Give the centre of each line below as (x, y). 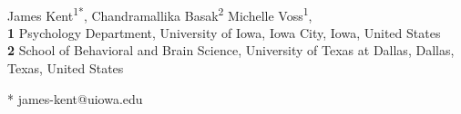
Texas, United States (66, 68)
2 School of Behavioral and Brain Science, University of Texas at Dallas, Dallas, (231, 50)
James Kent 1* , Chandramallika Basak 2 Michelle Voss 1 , (160, 14)
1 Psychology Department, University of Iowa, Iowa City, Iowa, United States (224, 32)
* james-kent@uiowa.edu (75, 98)
